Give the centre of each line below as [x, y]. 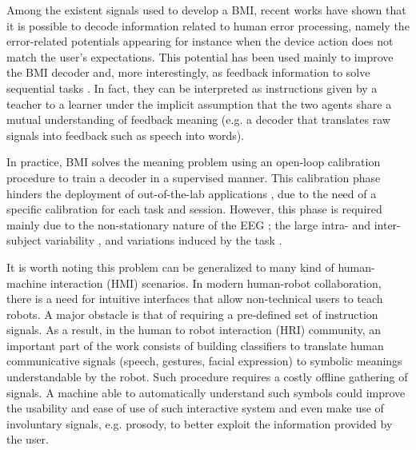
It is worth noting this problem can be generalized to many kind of [170, 267]
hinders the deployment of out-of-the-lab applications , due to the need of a [192, 193]
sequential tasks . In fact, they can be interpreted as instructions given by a [192, 88]
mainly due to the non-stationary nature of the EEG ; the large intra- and [188, 224]
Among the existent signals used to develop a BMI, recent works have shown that [206, 10]
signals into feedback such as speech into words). [126, 135]
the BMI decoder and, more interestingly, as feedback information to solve [188, 72]
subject [24, 240]
